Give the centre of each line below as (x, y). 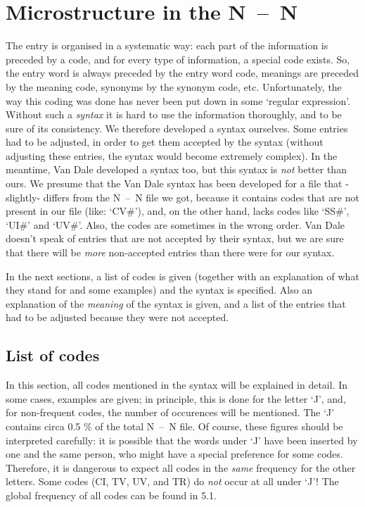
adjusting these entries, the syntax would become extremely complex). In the (172, 155)
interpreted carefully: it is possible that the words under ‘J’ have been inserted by (182, 440)
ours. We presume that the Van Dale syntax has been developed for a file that (174, 183)
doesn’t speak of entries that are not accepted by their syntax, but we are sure (175, 238)
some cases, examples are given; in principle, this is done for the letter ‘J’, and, (176, 398)
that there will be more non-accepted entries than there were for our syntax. (170, 252)
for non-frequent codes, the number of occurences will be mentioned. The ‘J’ (170, 412)
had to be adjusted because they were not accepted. (117, 317)
